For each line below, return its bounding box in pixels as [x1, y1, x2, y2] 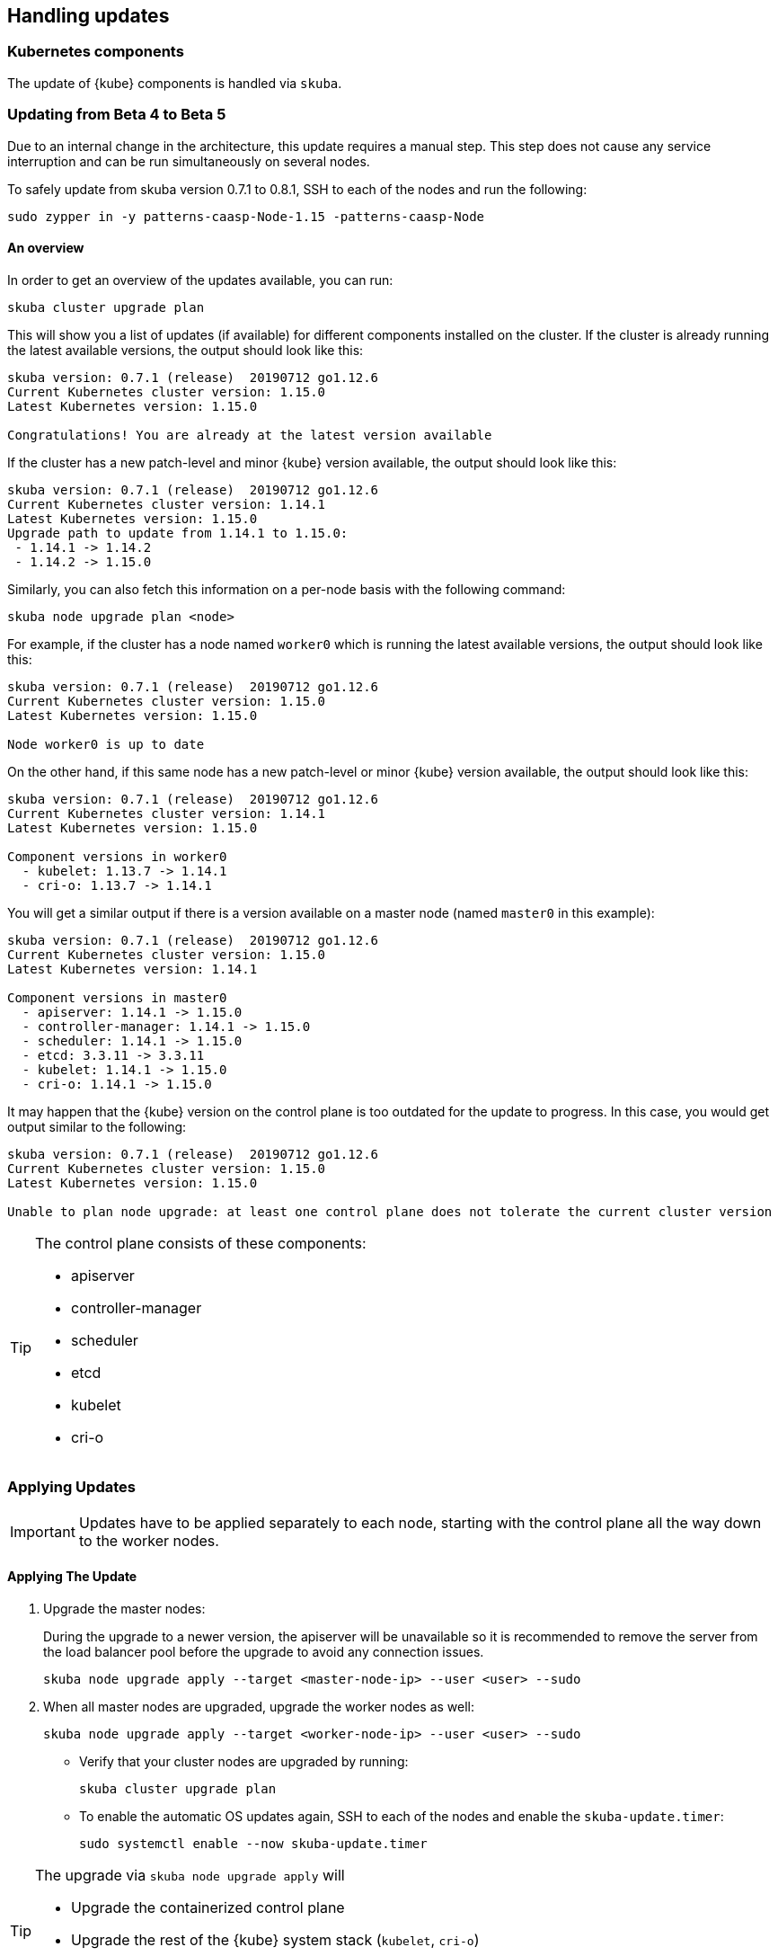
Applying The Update [7, 1569, 137, 1585]
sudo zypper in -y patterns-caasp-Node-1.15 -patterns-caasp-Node [7, 209, 485, 224]
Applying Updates [7, 1478, 136, 1497]
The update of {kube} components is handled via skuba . [7, 75, 342, 91]
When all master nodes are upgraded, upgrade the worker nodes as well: [43, 1698, 475, 1714]
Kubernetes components [7, 42, 184, 61]
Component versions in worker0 [7, 849, 227, 864]
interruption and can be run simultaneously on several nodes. [7, 153, 370, 169]
